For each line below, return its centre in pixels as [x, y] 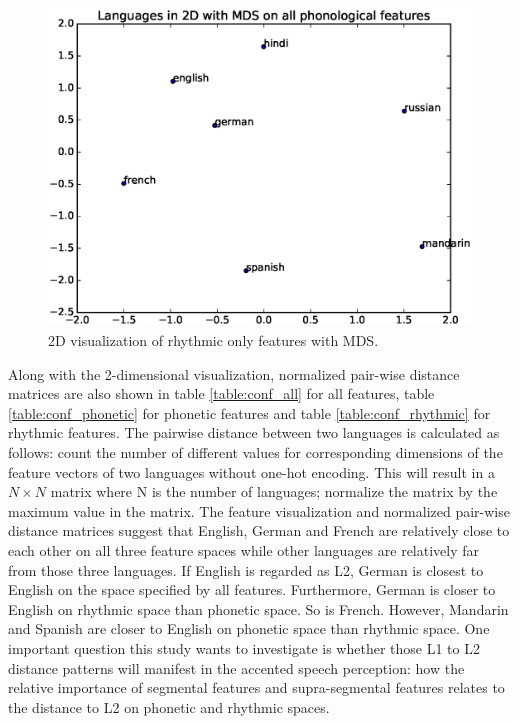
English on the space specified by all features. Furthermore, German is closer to [252, 589]
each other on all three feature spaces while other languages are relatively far [244, 549]
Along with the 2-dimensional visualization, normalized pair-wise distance [234, 373]
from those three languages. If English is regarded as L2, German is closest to [246, 569]
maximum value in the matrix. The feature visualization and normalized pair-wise [259, 510]
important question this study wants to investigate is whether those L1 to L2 [244, 647]
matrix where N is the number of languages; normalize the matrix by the [274, 491]
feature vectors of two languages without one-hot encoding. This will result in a [251, 471]
